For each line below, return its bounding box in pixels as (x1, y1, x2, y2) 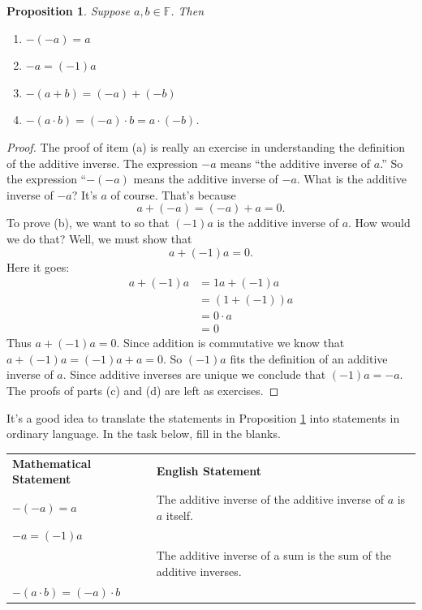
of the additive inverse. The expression (6, 154, 198, 171)
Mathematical (12, 454, 92, 471)
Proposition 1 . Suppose (6, 2, 130, 19)
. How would (348, 214, 411, 231)
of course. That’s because (110, 186, 236, 203)
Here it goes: (6, 258, 70, 275)
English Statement (156, 462, 262, 479)
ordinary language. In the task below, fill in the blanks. (6, 425, 281, 442)
